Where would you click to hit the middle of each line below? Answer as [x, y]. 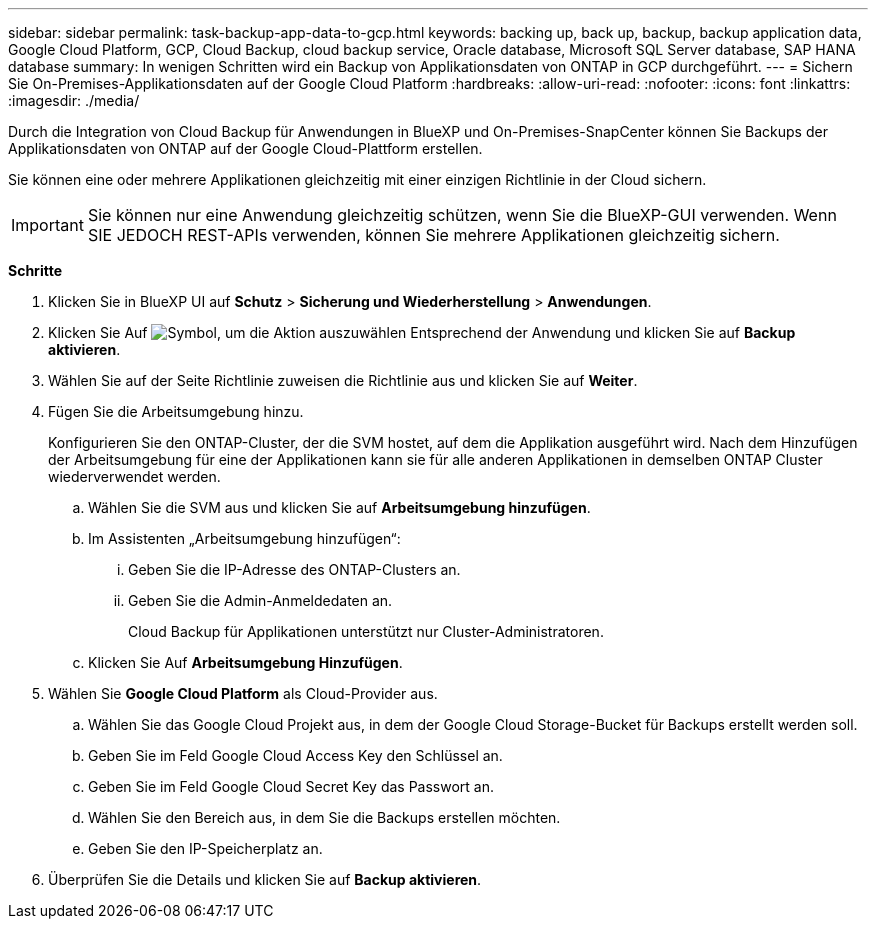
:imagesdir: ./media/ [74, 100]
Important [47, 225]
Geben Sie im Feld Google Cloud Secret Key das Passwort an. [291, 786]
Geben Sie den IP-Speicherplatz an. [205, 848]
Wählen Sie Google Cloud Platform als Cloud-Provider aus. [243, 693]
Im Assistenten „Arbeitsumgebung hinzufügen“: [244, 538]
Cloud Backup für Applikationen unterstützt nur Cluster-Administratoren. [366, 631]
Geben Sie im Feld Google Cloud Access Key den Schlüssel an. [295, 755]
